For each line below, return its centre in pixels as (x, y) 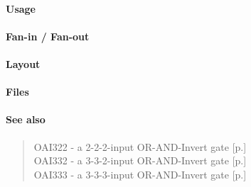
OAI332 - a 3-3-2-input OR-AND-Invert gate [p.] (140, 160)
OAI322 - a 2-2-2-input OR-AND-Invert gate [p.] (140, 146)
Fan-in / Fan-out (48, 36)
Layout (23, 63)
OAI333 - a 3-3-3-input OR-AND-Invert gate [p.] (140, 174)
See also (26, 119)
